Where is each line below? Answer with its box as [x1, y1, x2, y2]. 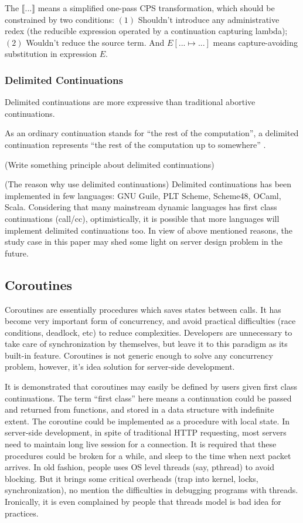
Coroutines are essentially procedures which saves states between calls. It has [5, 303, 281, 315]
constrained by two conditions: [5, 13, 114, 25]
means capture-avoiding [213, 36, 298, 48]
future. [5, 247, 29, 259]
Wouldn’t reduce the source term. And [26, 36, 165, 48]
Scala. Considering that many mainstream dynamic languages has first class [5, 201, 277, 213]
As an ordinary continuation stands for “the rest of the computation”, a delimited [5, 127, 299, 139]
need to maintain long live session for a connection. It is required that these [5, 438, 277, 450]
